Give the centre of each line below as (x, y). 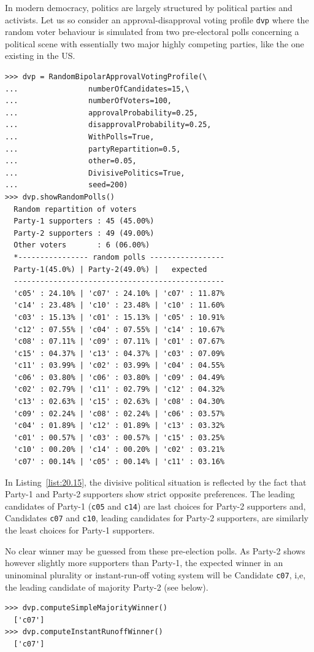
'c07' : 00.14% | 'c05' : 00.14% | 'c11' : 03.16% (119, 462)
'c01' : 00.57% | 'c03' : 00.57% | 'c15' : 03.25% (119, 437)
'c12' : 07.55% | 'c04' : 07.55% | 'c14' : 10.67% (119, 329)
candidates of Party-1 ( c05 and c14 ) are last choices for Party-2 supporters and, (155, 506)
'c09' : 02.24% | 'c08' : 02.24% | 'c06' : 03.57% (119, 413)
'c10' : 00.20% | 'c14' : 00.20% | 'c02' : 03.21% (119, 450)
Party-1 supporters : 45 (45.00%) (84, 221)
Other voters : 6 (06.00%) (82, 245)
